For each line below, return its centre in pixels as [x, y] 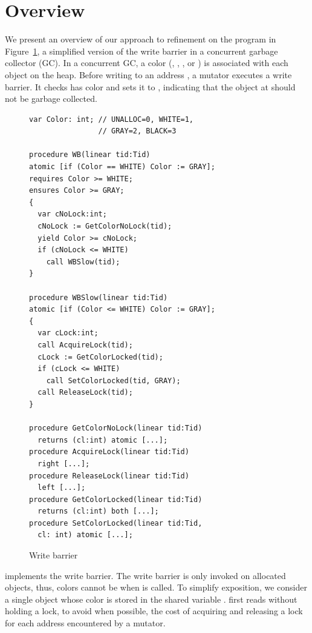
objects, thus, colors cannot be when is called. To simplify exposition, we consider [156, 587]
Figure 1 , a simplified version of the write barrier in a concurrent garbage [141, 51]
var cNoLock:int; [72, 214]
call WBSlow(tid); [83, 262]
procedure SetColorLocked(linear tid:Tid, [116, 523]
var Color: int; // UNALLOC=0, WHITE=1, [112, 119]
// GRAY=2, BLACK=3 [137, 131]
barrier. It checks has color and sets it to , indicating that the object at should [150, 86]
